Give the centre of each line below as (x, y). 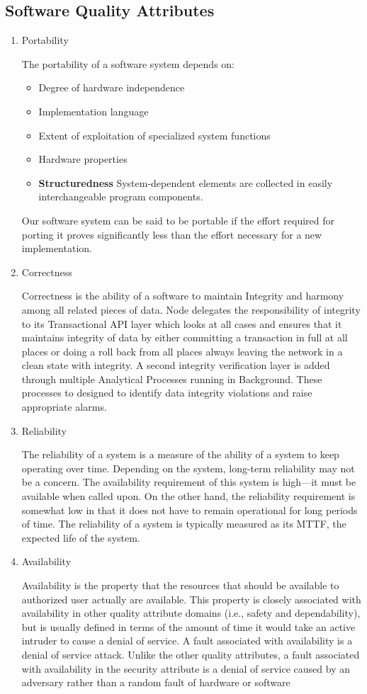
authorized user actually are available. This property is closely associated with (191, 599)
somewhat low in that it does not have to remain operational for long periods (190, 510)
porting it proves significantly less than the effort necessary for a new (172, 234)
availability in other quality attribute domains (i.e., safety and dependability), (191, 613)
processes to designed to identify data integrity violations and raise (167, 393)
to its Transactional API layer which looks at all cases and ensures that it (182, 323)
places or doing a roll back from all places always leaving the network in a (182, 351)
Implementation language (94, 111)
